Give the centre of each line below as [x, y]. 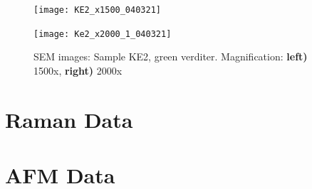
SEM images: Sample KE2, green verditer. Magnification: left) [171, 56]
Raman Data [69, 119]
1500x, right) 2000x [78, 70]
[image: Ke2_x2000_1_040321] [103, 34]
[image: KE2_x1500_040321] [97, 10]
